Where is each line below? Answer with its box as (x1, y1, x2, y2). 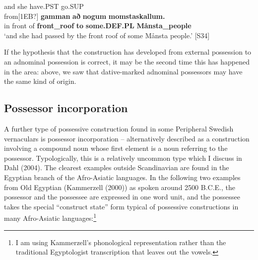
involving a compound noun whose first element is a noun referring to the (4, 143, 228, 153)
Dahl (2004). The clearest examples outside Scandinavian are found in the (4, 162, 229, 173)
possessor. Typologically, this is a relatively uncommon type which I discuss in (4, 152, 242, 163)
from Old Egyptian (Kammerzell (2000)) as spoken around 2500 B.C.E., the (4, 182, 235, 192)
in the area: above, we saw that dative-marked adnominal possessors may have (4, 66, 243, 76)
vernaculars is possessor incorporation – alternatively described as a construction (4, 133, 250, 143)
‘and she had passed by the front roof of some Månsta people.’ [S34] (4, 30, 210, 40)
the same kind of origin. (4, 76, 76, 86)
